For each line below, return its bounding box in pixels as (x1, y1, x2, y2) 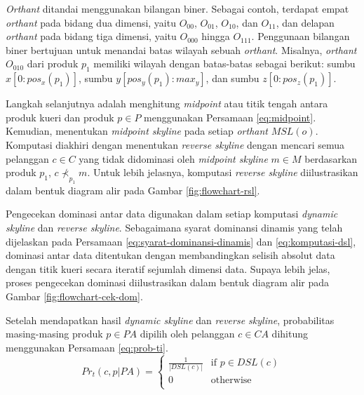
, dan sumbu (205, 71, 259, 86)
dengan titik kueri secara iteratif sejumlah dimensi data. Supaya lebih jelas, (6, 261, 330, 276)
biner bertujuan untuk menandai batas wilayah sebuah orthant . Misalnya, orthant (6, 42, 357, 57)
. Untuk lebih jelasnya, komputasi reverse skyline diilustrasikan (87, 165, 358, 180)
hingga (201, 29, 230, 43)
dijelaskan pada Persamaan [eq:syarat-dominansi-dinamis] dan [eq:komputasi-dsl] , (6, 234, 356, 248)
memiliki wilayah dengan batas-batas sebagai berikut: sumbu (93, 56, 356, 71)
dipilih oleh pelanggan (140, 326, 235, 341)
